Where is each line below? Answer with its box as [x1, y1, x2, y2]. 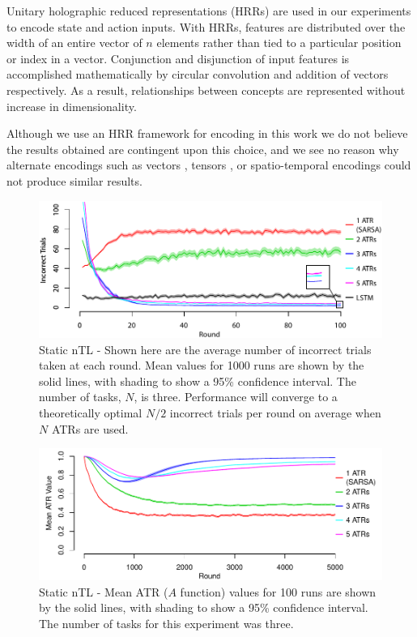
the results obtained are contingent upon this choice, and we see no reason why [6, 140, 399, 157]
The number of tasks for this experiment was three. [39, 615, 294, 632]
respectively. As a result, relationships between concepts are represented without [6, 81, 406, 98]
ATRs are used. [51, 420, 129, 437]
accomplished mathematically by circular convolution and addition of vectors [6, 66, 389, 83]
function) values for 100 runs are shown [180, 583, 377, 600]
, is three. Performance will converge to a [134, 388, 338, 405]
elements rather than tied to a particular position [156, 34, 402, 51]
